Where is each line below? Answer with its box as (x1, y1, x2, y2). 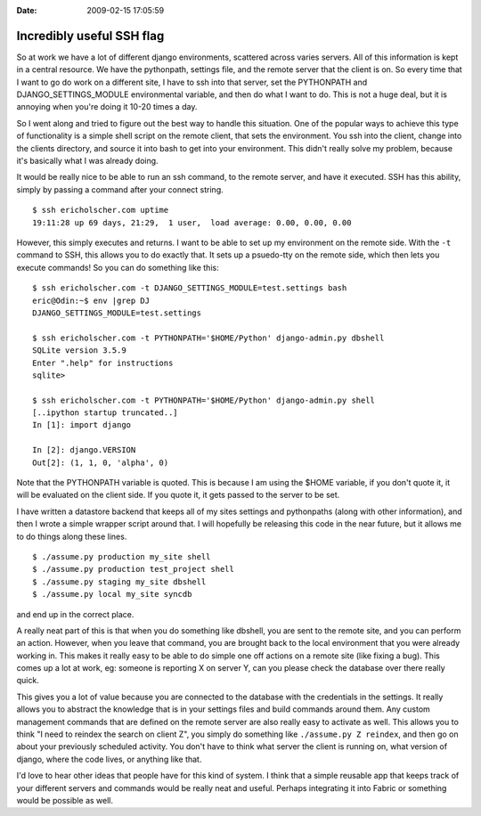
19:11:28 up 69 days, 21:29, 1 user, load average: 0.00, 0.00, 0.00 (32, 217, 352, 227)
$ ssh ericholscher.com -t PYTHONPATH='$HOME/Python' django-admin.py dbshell (32, 332, 385, 343)
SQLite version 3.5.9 (32, 346, 126, 355)
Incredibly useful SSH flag (16, 28, 165, 44)
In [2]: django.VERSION (32, 445, 136, 455)
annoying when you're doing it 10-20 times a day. (16, 102, 198, 112)
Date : (16, 5, 37, 15)
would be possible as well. (16, 796, 114, 805)
